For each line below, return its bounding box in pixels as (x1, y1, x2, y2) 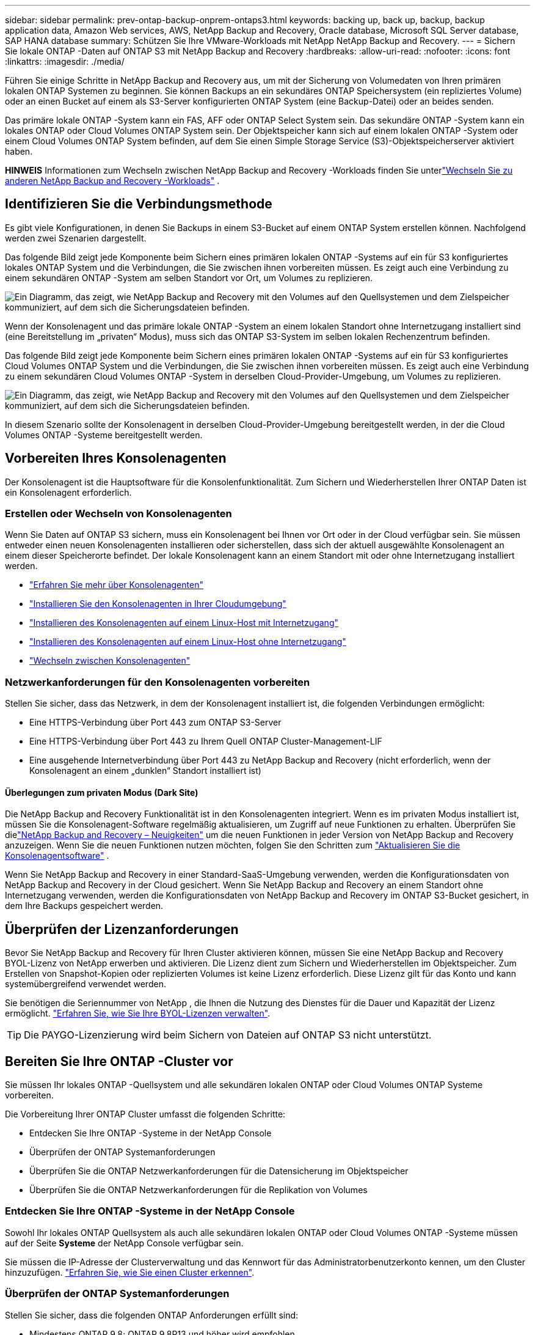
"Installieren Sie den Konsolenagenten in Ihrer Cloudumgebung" (29, 598, 286, 609)
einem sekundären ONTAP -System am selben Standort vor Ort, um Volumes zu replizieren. (5, 272, 373, 283)
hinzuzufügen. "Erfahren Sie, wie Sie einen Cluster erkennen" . (5, 1267, 255, 1278)
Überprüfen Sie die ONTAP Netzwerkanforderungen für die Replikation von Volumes (29, 1185, 368, 1196)
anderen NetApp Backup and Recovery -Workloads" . (5, 175, 220, 186)
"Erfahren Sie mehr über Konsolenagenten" (29, 579, 203, 590)
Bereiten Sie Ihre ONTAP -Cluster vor (5, 1053, 233, 1069)
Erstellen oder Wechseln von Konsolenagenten (5, 507, 232, 520)
